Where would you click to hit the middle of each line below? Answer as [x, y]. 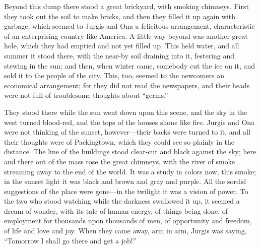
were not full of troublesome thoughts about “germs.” [86, 95]
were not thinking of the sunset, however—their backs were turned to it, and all [127, 132]
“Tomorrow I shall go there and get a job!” [70, 240]
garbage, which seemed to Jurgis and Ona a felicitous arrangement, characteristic [129, 26]
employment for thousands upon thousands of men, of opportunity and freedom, [128, 221]
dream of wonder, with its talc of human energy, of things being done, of [116, 210]
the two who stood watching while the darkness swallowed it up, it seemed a [122, 201]
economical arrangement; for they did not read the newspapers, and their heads [127, 85]
